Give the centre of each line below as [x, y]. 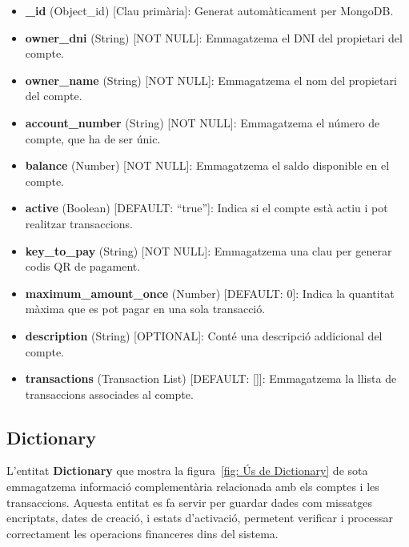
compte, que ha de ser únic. [93, 138]
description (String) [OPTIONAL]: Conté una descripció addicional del [204, 335]
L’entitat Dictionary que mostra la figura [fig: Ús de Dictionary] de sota [187, 471]
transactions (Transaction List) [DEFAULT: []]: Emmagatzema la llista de [211, 378]
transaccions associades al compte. [109, 394]
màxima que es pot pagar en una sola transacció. [145, 309]
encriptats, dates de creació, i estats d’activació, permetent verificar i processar [200, 518]
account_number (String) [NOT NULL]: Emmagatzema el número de [202, 122]
